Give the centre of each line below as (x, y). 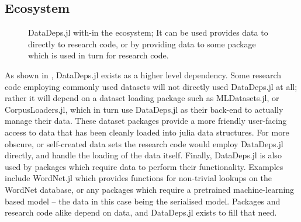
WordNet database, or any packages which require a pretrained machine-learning (150, 189)
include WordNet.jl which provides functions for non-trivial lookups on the (139, 178)
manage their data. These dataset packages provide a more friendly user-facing (146, 121)
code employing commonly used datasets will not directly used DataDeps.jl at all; (151, 86)
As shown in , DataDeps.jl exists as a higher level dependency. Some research (143, 74)
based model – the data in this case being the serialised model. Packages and (143, 201)
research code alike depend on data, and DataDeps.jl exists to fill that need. (141, 212)
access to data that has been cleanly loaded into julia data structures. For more (147, 132)
